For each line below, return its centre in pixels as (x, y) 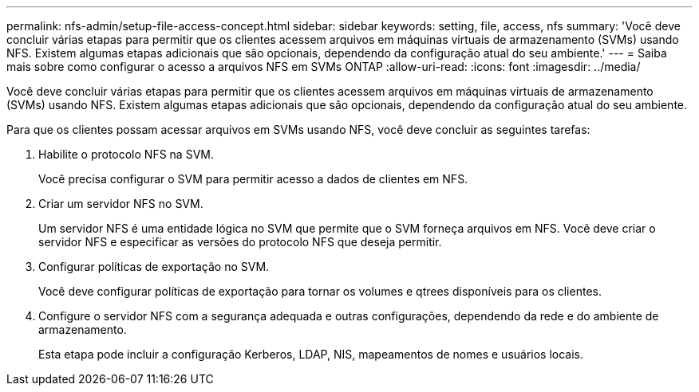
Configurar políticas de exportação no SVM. (154, 267)
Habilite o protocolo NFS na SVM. (126, 154)
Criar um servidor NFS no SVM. (121, 204)
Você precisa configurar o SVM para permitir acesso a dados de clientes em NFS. (253, 179)
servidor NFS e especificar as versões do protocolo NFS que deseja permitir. (240, 242)
